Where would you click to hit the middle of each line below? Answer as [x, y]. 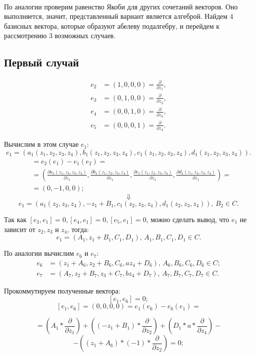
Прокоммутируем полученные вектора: [62, 290]
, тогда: [78, 229]
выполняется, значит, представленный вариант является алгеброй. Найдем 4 [119, 16]
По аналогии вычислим [39, 253]
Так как [15, 219]
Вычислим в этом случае [41, 144]
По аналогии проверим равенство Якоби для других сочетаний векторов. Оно [121, 6]
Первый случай [42, 62]
